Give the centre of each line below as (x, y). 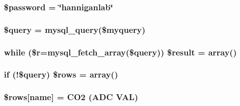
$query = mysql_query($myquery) (75, 29)
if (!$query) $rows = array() (61, 74)
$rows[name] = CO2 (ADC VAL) (71, 97)
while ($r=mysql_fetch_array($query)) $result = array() (120, 52)
